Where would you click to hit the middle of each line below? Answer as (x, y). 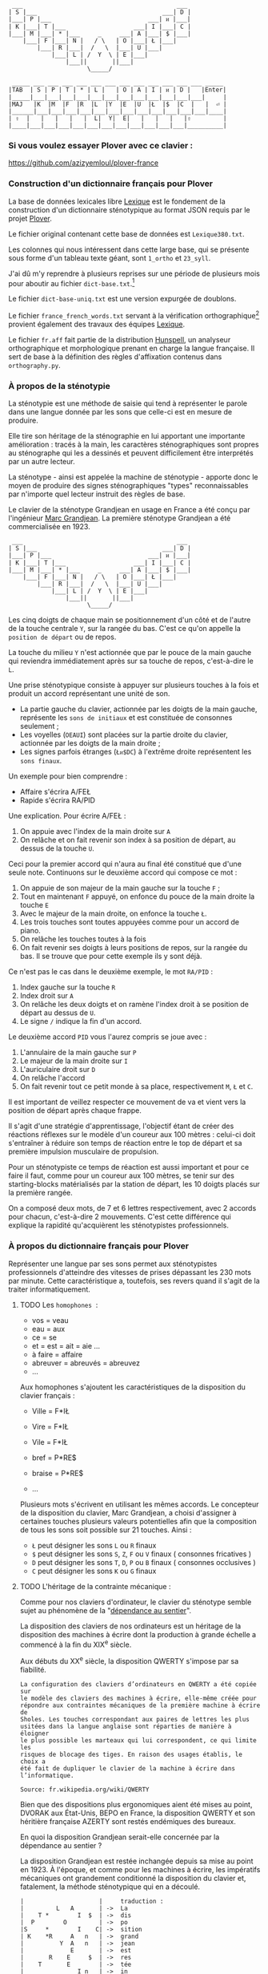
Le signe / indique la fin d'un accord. (81, 1021)
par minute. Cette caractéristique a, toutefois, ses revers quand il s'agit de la (134, 1280)
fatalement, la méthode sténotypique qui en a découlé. (110, 1887)
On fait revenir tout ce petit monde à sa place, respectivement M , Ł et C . (136, 1086)
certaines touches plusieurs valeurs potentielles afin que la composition (138, 1521)
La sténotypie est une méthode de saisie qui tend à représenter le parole (128, 403)
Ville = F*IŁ (51, 1411)
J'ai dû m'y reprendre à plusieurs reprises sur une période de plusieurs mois (134, 273)
